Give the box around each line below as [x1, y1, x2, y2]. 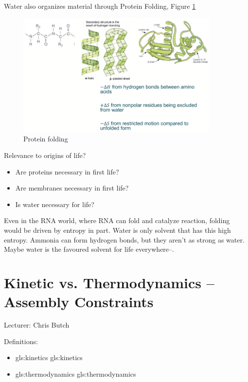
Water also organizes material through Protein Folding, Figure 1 [4, 1, 196, 11]
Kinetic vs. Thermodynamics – [4, 272, 214, 292]
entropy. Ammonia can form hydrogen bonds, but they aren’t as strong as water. [4, 234, 245, 244]
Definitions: [4, 336, 38, 346]
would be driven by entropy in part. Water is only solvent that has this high [4, 225, 231, 235]
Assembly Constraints [4, 292, 154, 312]
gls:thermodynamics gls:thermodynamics [15, 368, 136, 379]
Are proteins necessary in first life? [15, 166, 119, 176]
